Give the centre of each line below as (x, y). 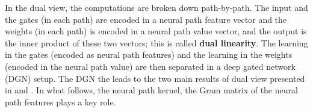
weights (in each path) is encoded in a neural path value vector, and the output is (156, 31)
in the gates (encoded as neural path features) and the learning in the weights (149, 54)
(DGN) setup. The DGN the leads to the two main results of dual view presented (155, 78)
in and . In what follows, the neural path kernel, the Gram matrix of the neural (151, 90)
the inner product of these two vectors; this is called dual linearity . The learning (156, 42)
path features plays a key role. (60, 101)
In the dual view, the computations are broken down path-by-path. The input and (156, 7)
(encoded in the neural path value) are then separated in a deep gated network (150, 66)
